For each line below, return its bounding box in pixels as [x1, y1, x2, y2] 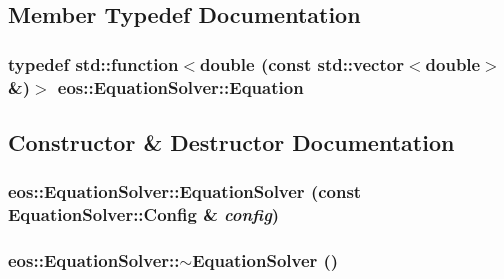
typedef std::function [8, 51, 179, 76]
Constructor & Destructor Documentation [8, 126, 455, 157]
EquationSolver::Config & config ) [8, 202, 280, 227]
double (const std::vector [200, 51, 404, 76]
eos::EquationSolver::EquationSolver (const [8, 179, 362, 204]
